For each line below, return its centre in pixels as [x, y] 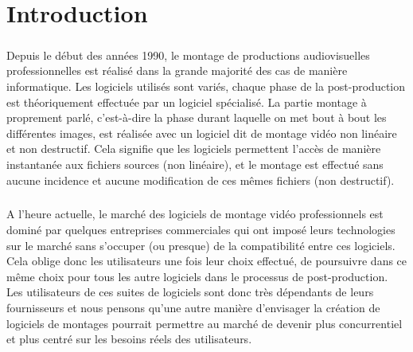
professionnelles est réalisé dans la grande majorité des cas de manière [177, 70]
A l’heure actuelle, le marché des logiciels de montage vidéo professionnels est [195, 214]
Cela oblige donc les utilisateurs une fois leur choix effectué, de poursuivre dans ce [207, 261]
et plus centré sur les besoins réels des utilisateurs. [129, 339]
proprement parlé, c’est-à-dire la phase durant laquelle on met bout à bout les [197, 117]
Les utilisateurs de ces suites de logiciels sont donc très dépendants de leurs [190, 292]
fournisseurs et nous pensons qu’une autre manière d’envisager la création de [193, 308]
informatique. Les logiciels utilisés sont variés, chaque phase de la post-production [206, 86]
